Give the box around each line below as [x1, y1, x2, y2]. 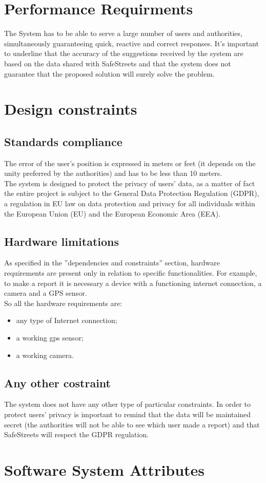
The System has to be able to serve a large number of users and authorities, [4, 28, 242, 39]
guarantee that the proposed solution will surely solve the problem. [4, 68, 215, 79]
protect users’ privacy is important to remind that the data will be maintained [4, 408, 251, 419]
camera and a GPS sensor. [4, 288, 87, 298]
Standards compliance [4, 133, 122, 149]
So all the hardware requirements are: [4, 297, 122, 308]
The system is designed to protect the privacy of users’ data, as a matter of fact [4, 177, 255, 188]
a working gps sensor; [16, 332, 84, 343]
